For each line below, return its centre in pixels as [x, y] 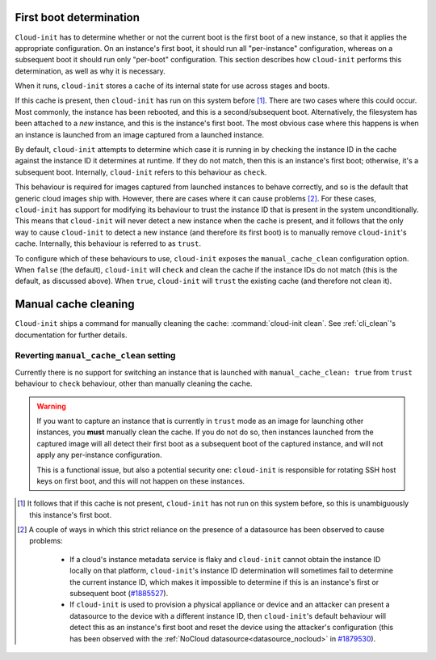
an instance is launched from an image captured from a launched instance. [140, 134]
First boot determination [78, 17]
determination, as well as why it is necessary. [90, 71]
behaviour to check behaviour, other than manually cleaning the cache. [134, 383]
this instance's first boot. [71, 514]
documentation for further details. [71, 335]
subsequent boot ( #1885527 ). [119, 594]
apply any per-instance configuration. [99, 455]
